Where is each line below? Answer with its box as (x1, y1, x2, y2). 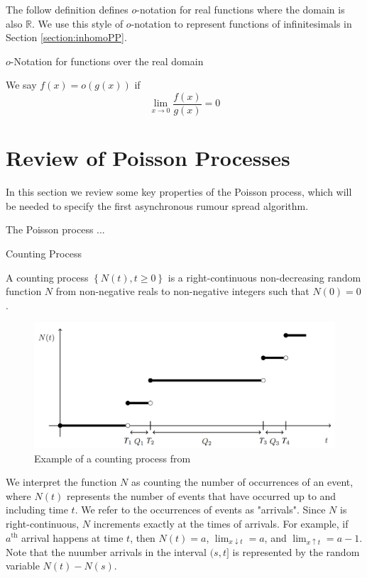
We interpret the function (6, 474, 117, 489)
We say (6, 77, 37, 92)
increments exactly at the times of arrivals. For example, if (93, 516, 349, 530)
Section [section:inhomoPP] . (6, 30, 127, 45)
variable (6, 558, 40, 573)
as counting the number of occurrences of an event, (131, 474, 354, 489)
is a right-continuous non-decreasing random (168, 269, 361, 284)
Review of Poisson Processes (6, 143, 290, 172)
